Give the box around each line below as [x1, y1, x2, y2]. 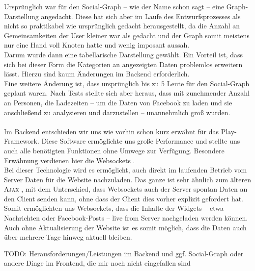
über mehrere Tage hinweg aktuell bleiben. [4, 232, 132, 242]
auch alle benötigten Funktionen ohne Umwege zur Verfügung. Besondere [4, 145, 225, 155]
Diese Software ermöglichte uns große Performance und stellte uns [41, 136, 240, 146]
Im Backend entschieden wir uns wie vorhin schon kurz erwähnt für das [4, 126, 219, 136]
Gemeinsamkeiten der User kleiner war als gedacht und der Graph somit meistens [4, 30, 250, 40]
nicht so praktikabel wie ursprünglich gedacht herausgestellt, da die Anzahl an [4, 21, 240, 31]
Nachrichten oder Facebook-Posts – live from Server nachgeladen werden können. [4, 213, 248, 223]
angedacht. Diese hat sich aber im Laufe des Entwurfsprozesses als [41, 11, 241, 21]
